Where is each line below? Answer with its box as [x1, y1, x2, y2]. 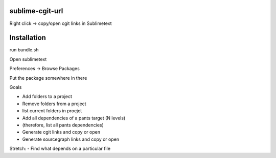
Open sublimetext [9, 56, 47, 62]
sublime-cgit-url [9, 7, 63, 15]
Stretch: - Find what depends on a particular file [9, 145, 111, 152]
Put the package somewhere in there [9, 75, 87, 81]
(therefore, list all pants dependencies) [22, 122, 104, 128]
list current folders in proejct [22, 108, 82, 114]
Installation [9, 34, 46, 42]
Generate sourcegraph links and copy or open [22, 136, 120, 142]
